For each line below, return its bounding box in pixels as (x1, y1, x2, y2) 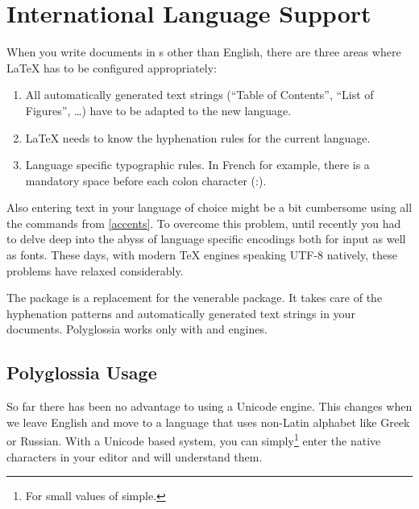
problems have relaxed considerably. (6, 262, 184, 279)
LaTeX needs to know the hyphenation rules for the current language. (25, 129, 371, 146)
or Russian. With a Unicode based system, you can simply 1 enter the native (6, 430, 381, 449)
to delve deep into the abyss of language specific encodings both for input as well (6, 230, 406, 247)
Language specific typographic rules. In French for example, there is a (25, 156, 370, 173)
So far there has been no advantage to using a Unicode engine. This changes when (6, 398, 413, 415)
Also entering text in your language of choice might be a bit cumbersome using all (6, 199, 413, 216)
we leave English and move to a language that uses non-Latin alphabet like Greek (6, 413, 410, 430)
